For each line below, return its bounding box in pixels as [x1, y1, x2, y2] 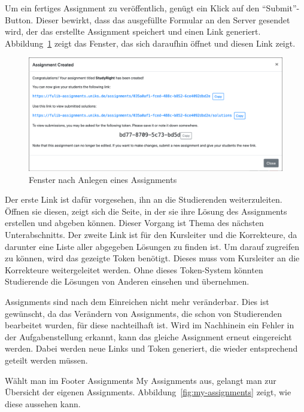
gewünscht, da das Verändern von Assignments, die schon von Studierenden [5, 307, 282, 319]
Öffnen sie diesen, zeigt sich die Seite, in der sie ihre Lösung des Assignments [5, 205, 287, 217]
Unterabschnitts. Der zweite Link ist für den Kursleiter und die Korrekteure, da [5, 228, 297, 240]
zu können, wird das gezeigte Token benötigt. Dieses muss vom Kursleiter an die [5, 252, 300, 264]
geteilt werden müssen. [5, 353, 88, 366]
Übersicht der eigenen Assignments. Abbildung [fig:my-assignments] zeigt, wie [5, 386, 291, 398]
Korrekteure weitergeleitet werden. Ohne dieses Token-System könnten [5, 263, 263, 276]
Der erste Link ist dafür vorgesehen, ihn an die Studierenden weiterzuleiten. [5, 193, 282, 206]
